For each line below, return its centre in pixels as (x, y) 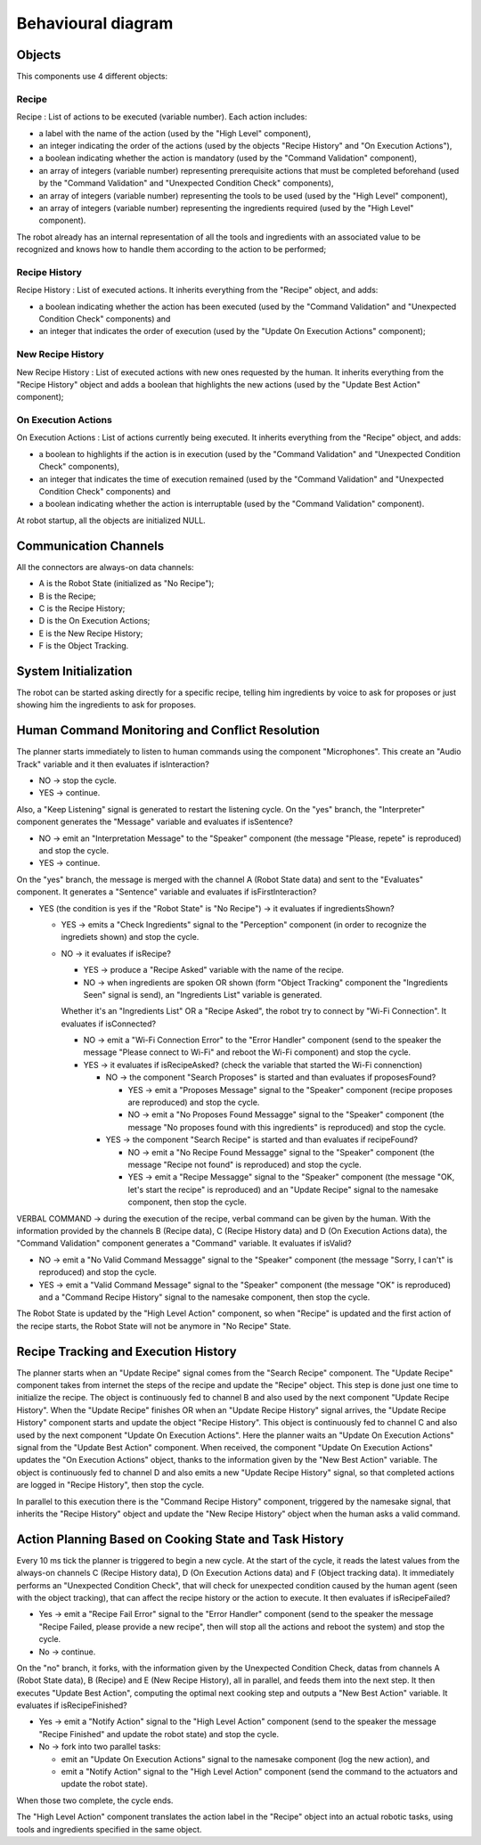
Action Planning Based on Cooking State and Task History (180, 1539)
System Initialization (74, 671)
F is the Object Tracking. (84, 646)
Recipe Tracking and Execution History (126, 1351)
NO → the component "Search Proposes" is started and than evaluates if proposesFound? (271, 1077)
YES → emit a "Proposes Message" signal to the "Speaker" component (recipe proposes (290, 1090)
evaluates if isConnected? (108, 1024)
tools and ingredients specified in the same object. (109, 1829)
